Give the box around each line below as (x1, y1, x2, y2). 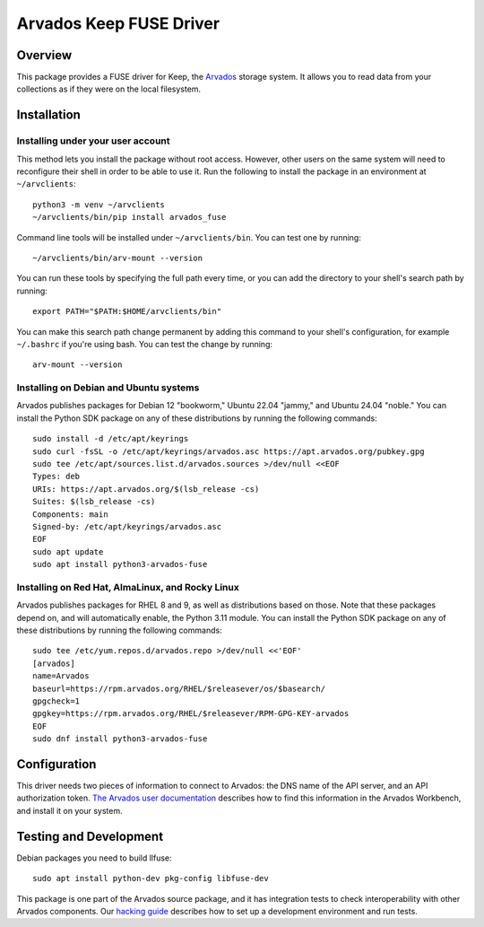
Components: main (32, 509, 108, 520)
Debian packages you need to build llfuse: (16, 853, 172, 863)
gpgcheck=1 (32, 696, 81, 706)
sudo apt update (32, 547, 104, 556)
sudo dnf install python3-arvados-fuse (32, 734, 208, 744)
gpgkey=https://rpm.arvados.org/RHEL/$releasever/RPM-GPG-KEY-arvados (32, 709, 350, 719)
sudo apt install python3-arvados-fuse (32, 559, 208, 570)
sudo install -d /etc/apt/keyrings (32, 433, 189, 444)
